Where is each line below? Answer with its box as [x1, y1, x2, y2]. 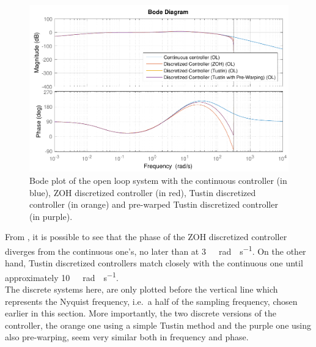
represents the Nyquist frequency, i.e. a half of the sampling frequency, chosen [5, 294, 298, 307]
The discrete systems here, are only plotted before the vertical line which [5, 283, 278, 296]
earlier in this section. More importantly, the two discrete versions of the [5, 307, 276, 320]
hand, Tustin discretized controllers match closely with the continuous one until [5, 257, 303, 269]
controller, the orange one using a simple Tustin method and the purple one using [5, 318, 311, 331]
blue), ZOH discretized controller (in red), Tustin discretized [29, 186, 256, 199]
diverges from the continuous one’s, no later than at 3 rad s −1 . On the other [5, 243, 306, 257]
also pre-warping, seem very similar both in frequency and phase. [5, 331, 249, 343]
